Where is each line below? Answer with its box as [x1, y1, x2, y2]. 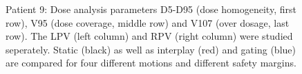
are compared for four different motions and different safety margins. [6, 56, 296, 70]
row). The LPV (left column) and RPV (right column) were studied [6, 29, 293, 43]
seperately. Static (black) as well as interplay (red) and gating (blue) [6, 42, 296, 56]
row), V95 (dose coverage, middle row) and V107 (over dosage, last [6, 15, 290, 29]
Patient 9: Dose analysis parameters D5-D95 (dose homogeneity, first [6, 2, 296, 16]
